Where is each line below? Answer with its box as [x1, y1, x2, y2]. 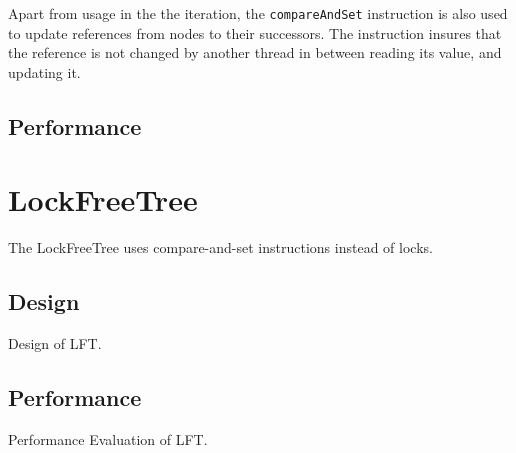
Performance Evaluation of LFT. [8, 428, 208, 449]
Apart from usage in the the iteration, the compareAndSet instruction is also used [8, 3, 508, 23]
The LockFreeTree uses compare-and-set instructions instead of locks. [8, 237, 433, 258]
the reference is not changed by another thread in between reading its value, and [8, 42, 502, 63]
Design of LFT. [8, 333, 102, 354]
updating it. [8, 61, 81, 82]
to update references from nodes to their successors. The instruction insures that [8, 22, 502, 43]
